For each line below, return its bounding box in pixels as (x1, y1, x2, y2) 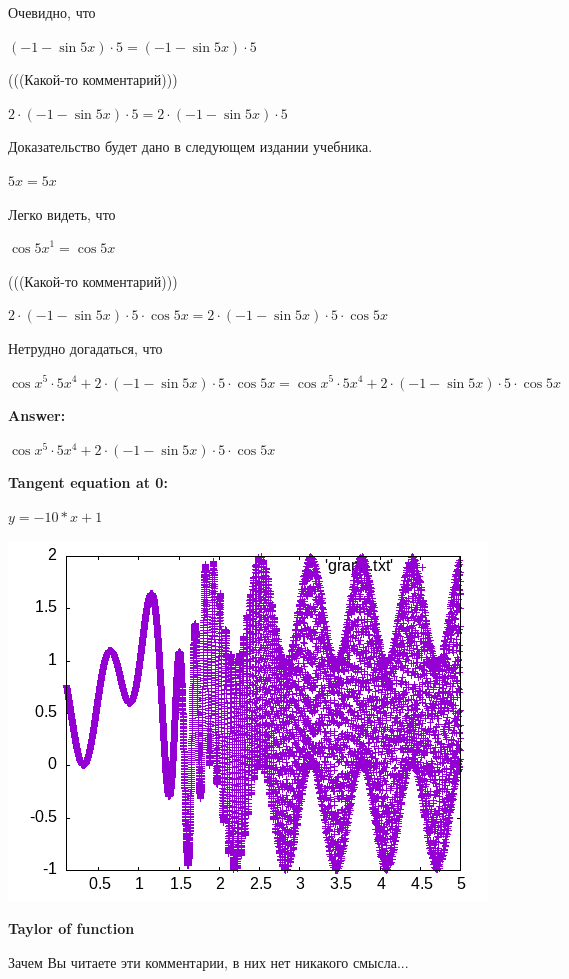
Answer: (8, 405, 66, 426)
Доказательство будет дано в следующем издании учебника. (8, 136, 373, 157)
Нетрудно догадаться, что (8, 337, 163, 358)
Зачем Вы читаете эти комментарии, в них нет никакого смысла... (8, 951, 409, 972)
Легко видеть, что (8, 203, 116, 224)
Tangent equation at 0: (8, 472, 168, 493)
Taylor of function (8, 918, 135, 939)
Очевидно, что (8, 2, 96, 22)
